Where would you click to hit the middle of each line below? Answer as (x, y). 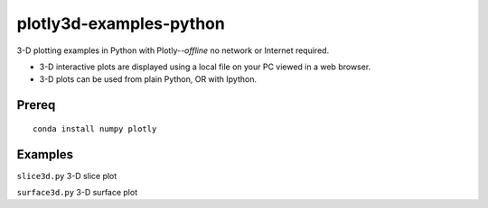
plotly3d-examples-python (121, 23)
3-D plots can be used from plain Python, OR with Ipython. (148, 79)
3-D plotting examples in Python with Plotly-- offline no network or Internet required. (173, 50)
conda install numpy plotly (95, 129)
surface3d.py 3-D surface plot (77, 193)
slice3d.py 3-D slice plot (67, 176)
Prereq (36, 105)
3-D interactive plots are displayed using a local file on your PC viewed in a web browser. (205, 67)
